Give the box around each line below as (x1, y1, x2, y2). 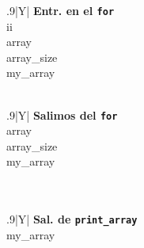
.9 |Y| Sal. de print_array (6, 211, 138, 227)
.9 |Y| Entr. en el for (6, 2, 115, 18)
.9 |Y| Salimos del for (6, 106, 118, 123)
